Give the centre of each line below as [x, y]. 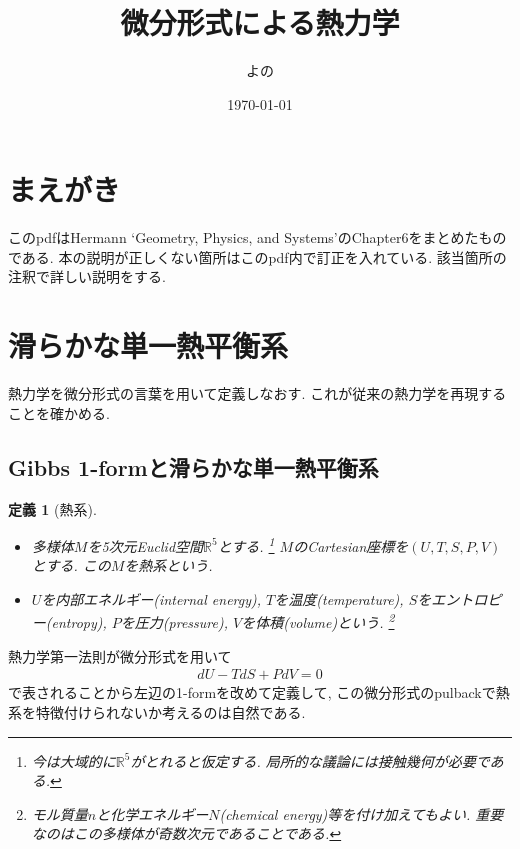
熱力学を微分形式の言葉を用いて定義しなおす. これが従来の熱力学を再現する [257, 393]
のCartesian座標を [351, 545]
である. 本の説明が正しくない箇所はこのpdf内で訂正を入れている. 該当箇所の [257, 256]
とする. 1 [246, 544]
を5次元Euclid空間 [145, 545]
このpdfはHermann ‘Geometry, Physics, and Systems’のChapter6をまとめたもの [257, 237]
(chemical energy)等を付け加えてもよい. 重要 [361, 813]
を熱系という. [168, 565]
